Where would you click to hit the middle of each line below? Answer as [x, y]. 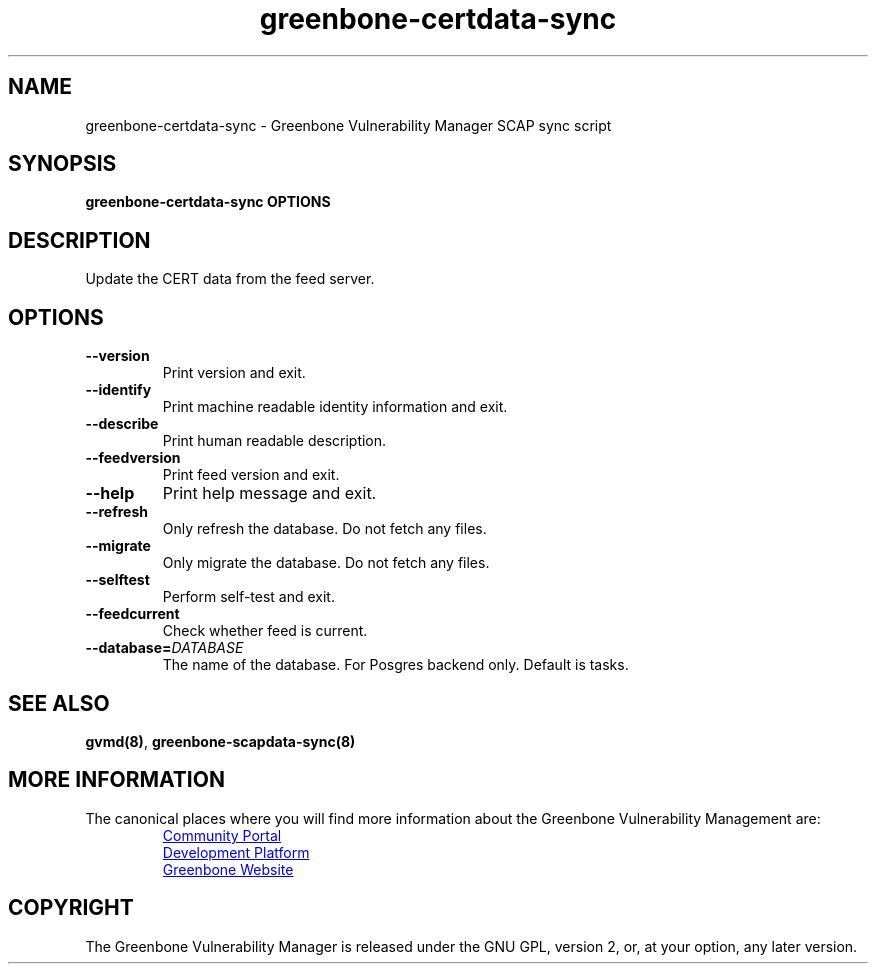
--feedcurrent [132, 614]
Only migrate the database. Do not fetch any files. [326, 563]
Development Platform [236, 852]
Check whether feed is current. [265, 631]
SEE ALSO [59, 703]
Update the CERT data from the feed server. [230, 279]
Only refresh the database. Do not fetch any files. [324, 529]
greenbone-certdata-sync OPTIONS [208, 202]
